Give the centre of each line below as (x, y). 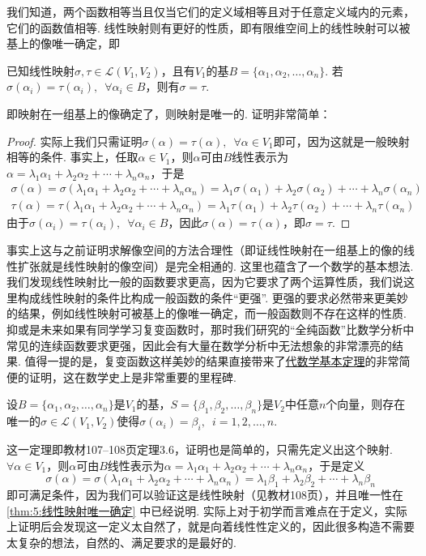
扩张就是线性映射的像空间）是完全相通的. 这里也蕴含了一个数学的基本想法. (215, 265)
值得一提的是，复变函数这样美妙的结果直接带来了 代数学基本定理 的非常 (212, 361)
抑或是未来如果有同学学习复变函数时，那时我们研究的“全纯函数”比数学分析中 (211, 329)
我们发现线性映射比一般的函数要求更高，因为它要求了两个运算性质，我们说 (205, 282)
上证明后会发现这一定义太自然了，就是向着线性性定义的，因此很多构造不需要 (211, 526)
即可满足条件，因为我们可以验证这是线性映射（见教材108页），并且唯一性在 (205, 494)
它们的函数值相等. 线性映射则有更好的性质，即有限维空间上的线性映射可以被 (209, 27)
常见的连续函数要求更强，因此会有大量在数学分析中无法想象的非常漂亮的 (199, 345)
